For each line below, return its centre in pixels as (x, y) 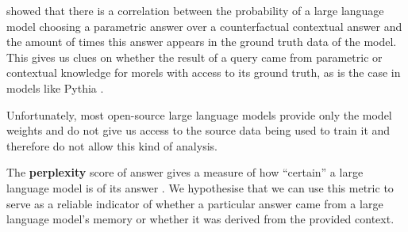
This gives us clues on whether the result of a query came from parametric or (194, 57)
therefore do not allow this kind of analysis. (112, 145)
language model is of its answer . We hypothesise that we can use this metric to (200, 187)
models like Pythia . (55, 87)
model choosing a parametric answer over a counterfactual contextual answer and (204, 26)
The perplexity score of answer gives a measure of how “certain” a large (185, 172)
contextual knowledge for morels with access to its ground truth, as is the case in (204, 72)
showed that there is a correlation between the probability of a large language (195, 10)
